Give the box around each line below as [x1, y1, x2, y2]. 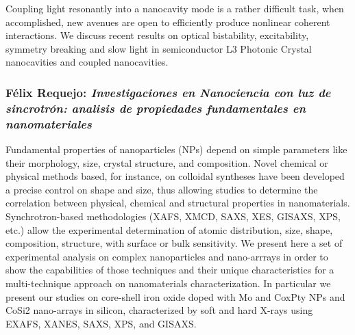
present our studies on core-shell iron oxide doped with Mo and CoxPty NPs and [5, 289, 345, 304]
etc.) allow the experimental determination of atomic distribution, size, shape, [5, 222, 333, 237]
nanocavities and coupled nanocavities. [5, 55, 169, 69]
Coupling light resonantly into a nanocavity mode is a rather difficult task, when [5, 1, 344, 15]
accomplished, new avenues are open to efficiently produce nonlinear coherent [5, 14, 330, 29]
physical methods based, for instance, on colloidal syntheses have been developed [5, 169, 345, 183]
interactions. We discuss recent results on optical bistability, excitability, [5, 28, 309, 42]
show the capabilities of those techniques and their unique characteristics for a [5, 263, 334, 277]
